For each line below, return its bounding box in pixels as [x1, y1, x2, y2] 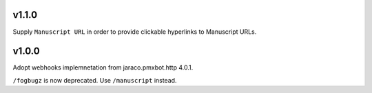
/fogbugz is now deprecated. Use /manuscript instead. [12, 76, 177, 84]
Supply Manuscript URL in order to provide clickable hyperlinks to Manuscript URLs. [12, 28, 257, 36]
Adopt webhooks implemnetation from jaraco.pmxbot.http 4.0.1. [12, 63, 194, 72]
